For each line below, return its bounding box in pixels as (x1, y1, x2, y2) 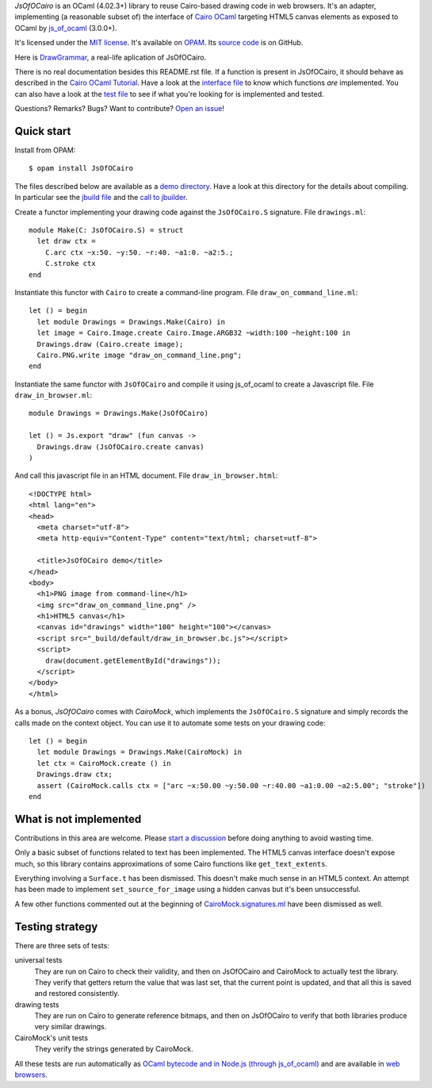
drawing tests (14, 1000, 59, 1009)
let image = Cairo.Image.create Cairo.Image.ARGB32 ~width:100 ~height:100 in (36, 329, 351, 337)
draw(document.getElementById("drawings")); (44, 655, 221, 665)
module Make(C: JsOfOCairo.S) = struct (29, 225, 184, 234)
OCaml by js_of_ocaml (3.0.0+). (14, 23, 117, 33)
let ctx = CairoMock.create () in (36, 759, 171, 767)
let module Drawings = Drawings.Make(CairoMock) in (36, 748, 242, 757)
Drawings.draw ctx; (36, 770, 113, 779)
